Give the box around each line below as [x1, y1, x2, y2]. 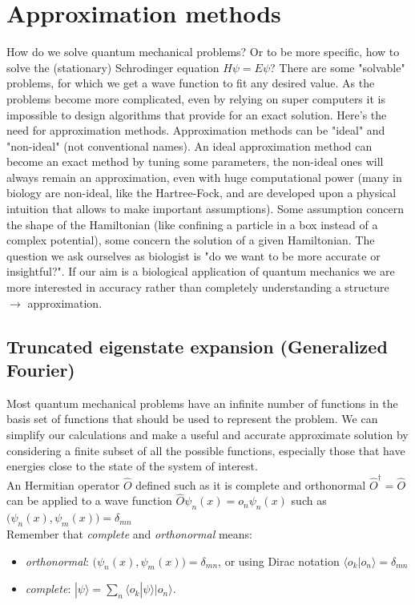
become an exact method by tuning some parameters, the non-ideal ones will [6, 153, 384, 170]
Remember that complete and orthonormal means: [6, 525, 252, 542]
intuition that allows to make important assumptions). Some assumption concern [6, 200, 404, 217]
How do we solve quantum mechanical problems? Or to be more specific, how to [6, 43, 400, 60]
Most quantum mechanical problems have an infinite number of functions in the [6, 394, 398, 411]
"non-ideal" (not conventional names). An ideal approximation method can [6, 137, 373, 154]
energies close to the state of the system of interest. [6, 458, 258, 474]
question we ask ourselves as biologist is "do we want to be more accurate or [6, 247, 381, 264]
